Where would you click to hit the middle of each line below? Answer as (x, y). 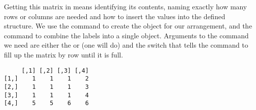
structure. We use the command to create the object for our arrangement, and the (128, 26)
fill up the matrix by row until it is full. (64, 54)
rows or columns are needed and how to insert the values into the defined (115, 16)
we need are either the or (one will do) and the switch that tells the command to (126, 45)
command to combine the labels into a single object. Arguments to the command (127, 35)
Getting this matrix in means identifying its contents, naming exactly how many (126, 6)
